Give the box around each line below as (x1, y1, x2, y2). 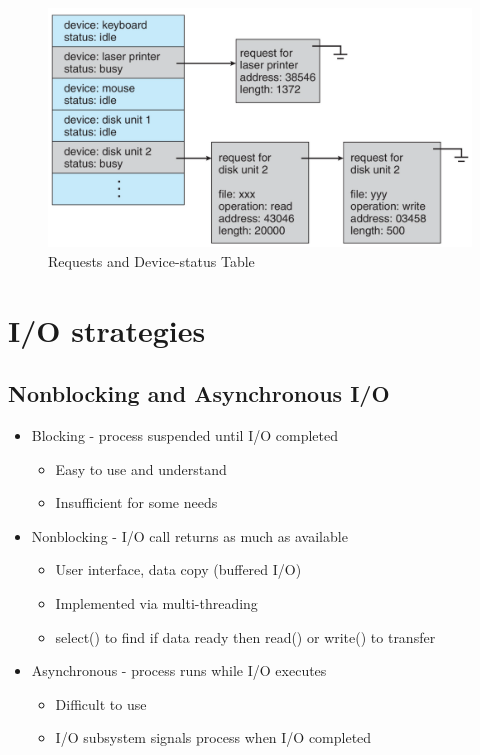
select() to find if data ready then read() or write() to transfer (55, 626, 436, 647)
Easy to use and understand (55, 458, 227, 479)
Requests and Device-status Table (48, 250, 255, 271)
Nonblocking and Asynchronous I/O (8, 378, 390, 409)
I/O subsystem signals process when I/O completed (55, 727, 372, 748)
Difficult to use (55, 693, 147, 714)
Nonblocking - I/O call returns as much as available (31, 525, 348, 546)
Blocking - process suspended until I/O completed (31, 425, 338, 446)
